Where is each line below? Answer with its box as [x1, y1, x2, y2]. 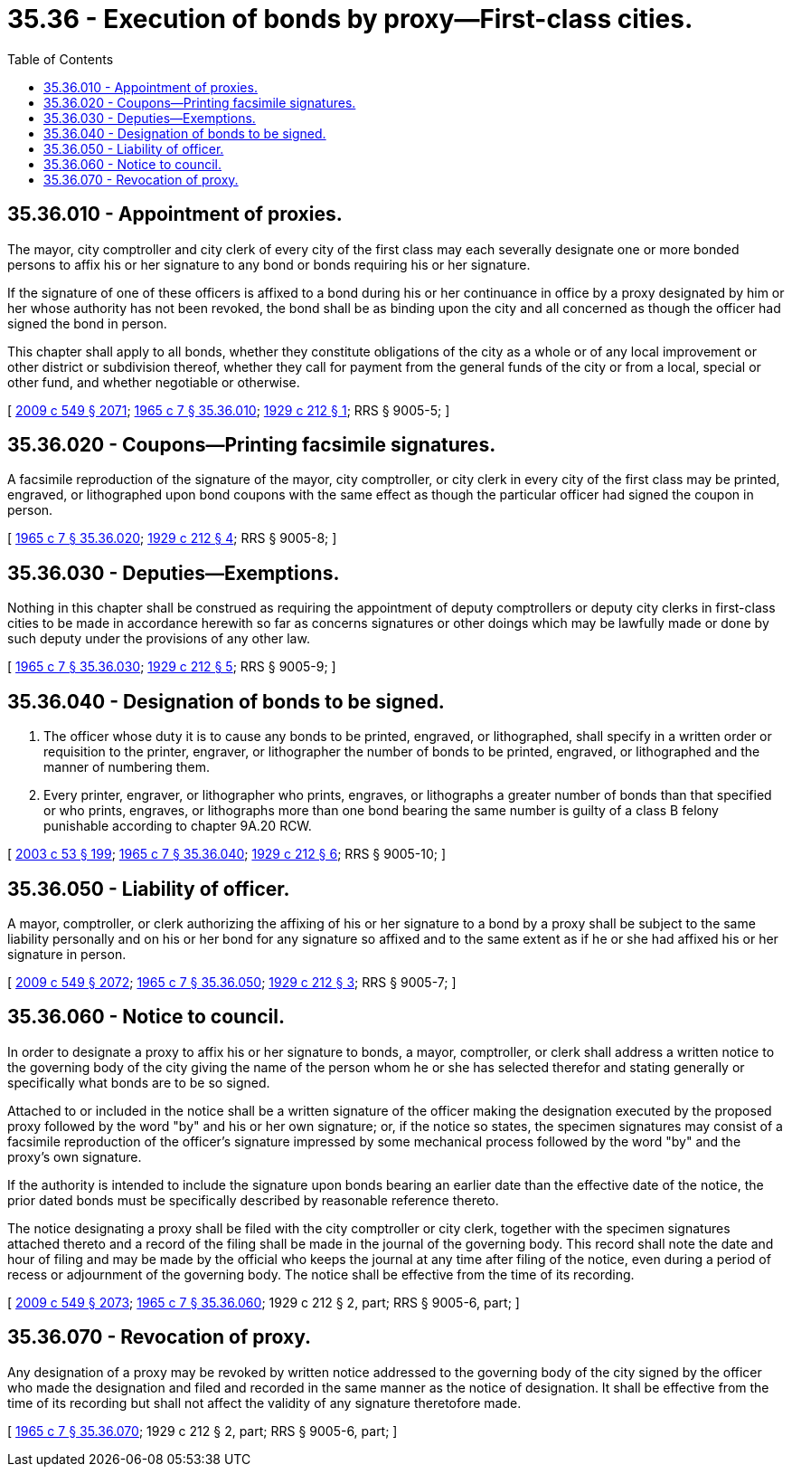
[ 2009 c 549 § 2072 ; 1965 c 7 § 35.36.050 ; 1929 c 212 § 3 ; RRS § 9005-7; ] [7, 974, 457, 990]
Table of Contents [7, 51, 114, 67]
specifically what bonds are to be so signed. [7, 1074, 270, 1090]
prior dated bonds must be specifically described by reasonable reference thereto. [7, 1192, 499, 1208]
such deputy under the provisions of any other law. [7, 631, 310, 647]
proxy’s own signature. [7, 1148, 142, 1165]
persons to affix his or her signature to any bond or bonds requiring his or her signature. [7, 256, 531, 272]
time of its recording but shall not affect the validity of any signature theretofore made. [7, 1394, 522, 1411]
